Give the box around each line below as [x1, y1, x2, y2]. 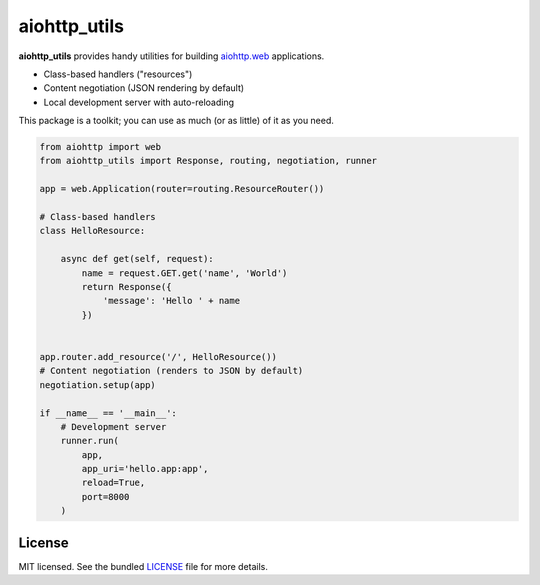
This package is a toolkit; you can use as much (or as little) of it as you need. [18, 115, 335, 127]
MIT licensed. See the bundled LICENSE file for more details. [18, 560, 269, 572]
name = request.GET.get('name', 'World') [81, 267, 288, 279]
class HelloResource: [39, 225, 146, 237]
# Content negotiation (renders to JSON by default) [39, 365, 304, 377]
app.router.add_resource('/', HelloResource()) [39, 351, 277, 362]
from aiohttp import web [39, 141, 162, 153]
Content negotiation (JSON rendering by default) [43, 82, 245, 94]
